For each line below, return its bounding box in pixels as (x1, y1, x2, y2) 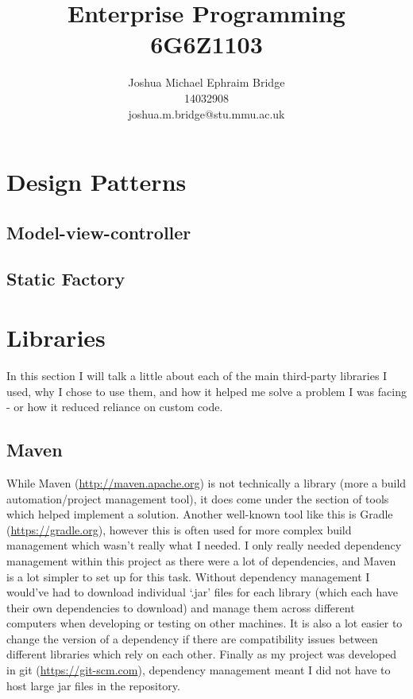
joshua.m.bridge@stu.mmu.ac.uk (128, 105, 285, 122)
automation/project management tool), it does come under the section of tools (6, 490, 389, 507)
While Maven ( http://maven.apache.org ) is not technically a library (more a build (6, 474, 407, 491)
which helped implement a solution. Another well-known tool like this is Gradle (6, 506, 393, 522)
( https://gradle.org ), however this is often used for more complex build (6, 521, 352, 538)
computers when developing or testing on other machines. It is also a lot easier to (6, 615, 403, 631)
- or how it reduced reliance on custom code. (6, 398, 223, 415)
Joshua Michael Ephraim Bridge (128, 74, 285, 91)
